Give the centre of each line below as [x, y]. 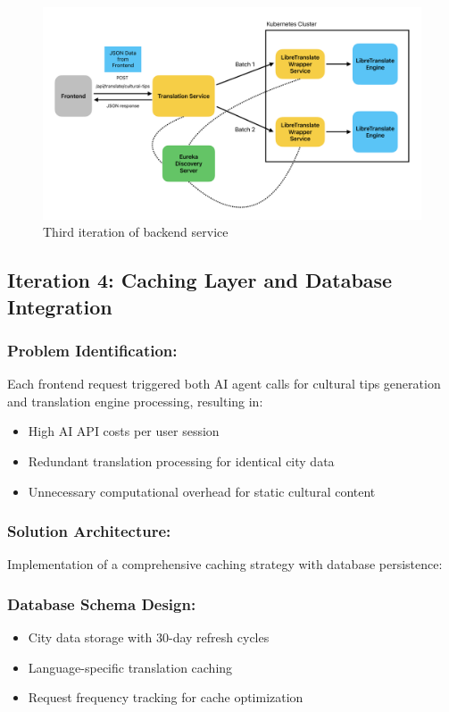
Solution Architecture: [89, 531]
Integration [60, 306]
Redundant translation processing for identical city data [181, 461]
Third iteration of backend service [136, 232]
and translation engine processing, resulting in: [135, 401]
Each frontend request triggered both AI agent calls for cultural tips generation [224, 384]
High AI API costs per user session [124, 431]
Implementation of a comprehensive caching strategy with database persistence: [225, 564]
